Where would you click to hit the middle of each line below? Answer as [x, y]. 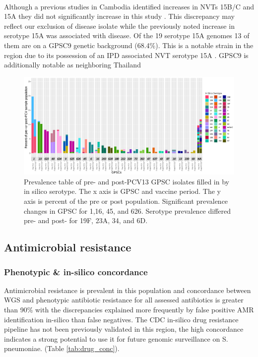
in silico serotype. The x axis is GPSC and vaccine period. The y [122, 191]
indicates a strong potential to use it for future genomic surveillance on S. [116, 338]
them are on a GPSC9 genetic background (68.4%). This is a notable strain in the [129, 45]
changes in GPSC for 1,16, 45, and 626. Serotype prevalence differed [128, 210]
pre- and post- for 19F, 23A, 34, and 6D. [86, 220]
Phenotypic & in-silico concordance [76, 271]
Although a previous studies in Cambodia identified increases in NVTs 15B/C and [129, 6]
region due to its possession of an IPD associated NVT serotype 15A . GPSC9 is [126, 55]
